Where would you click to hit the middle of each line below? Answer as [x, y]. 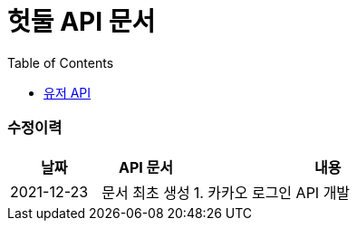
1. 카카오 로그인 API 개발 [272, 192]
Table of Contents [61, 62]
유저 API [68, 92]
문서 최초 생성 [146, 192]
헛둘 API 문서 [82, 22]
